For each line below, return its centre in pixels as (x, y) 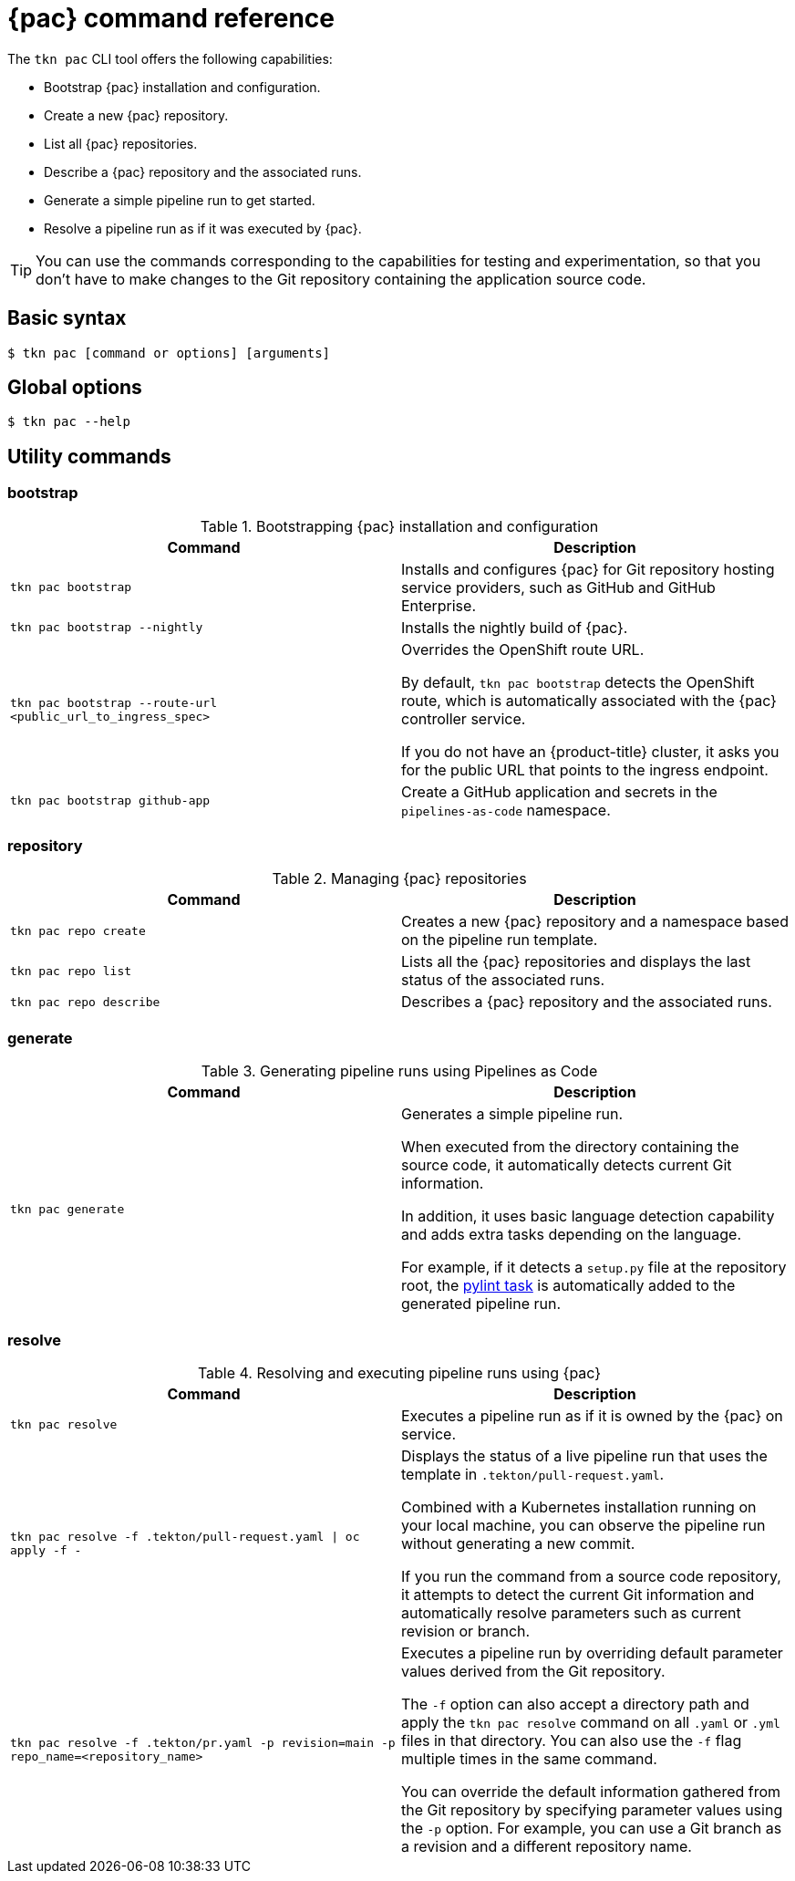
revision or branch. (466, 1631)
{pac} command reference (171, 18)
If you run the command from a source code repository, (591, 1576)
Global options (75, 388)
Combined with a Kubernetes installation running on (579, 1507)
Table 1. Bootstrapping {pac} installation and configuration (399, 526)
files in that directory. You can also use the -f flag (572, 1740)
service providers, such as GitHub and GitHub (558, 587)
